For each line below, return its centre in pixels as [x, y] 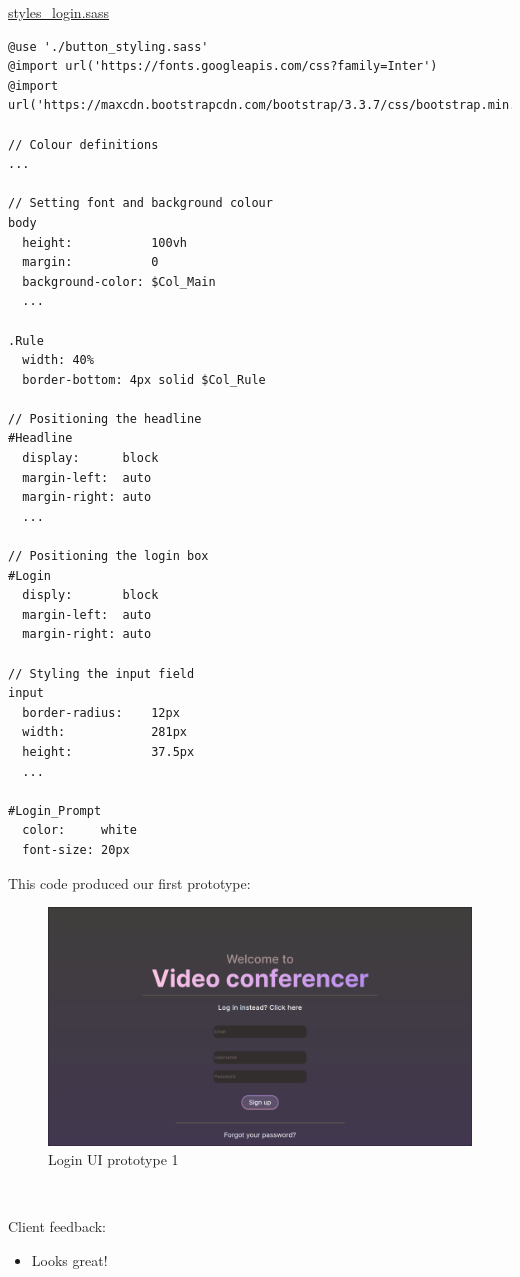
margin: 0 [90, 262]
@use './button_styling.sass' [108, 46]
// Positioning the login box [108, 556]
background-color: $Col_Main [119, 281]
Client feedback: [57, 1226]
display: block [90, 458]
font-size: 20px [76, 849]
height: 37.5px [108, 751]
